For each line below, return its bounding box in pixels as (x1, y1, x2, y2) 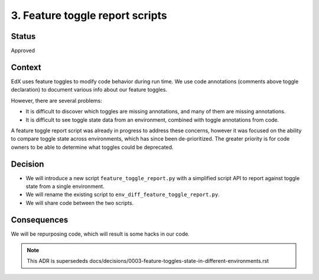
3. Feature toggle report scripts (11, 9, 168, 22)
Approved (11, 47, 35, 54)
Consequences (11, 214, 69, 224)
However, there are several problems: (11, 97, 103, 104)
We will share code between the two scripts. (25, 199, 134, 206)
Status (11, 31, 36, 41)
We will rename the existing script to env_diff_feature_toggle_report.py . (25, 191, 220, 198)
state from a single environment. (25, 183, 105, 190)
